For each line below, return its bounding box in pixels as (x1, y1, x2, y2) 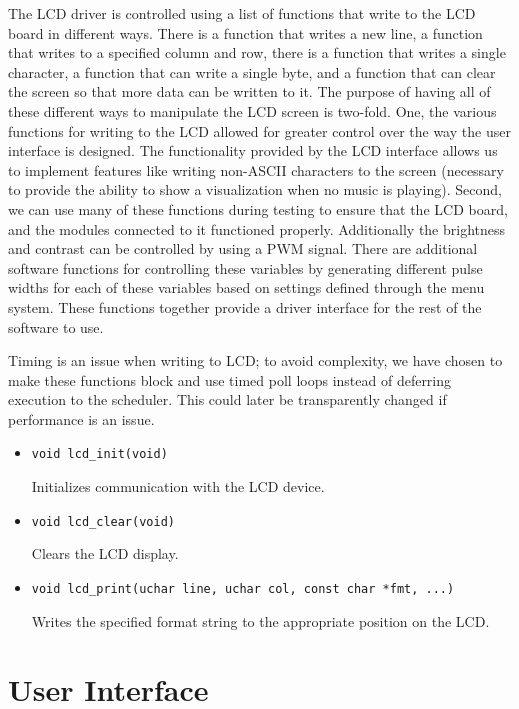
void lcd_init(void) (31, 447, 168, 462)
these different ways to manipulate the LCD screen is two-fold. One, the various (8, 100, 497, 121)
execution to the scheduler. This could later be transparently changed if (8, 389, 447, 410)
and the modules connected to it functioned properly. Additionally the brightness (8, 218, 506, 239)
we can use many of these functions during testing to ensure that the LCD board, (8, 198, 508, 219)
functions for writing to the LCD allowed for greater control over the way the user (8, 120, 511, 141)
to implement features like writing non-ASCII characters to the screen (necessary (8, 159, 505, 180)
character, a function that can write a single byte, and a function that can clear (8, 61, 496, 82)
